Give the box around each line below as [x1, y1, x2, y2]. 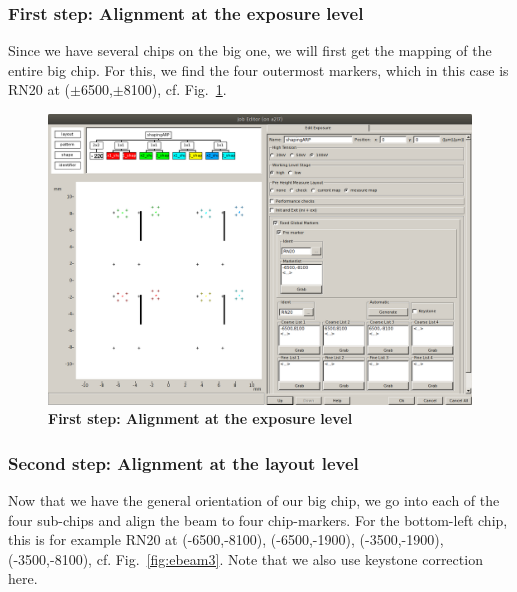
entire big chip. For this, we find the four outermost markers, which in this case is [8, 59, 509, 80]
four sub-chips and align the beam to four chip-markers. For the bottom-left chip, [8, 509, 508, 530]
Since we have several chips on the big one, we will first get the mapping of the [8, 40, 492, 61]
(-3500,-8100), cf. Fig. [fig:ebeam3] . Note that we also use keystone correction [8, 548, 483, 569]
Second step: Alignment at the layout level [8, 450, 359, 475]
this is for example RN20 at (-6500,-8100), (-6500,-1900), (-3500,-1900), [8, 529, 444, 550]
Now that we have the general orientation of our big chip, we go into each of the [8, 490, 500, 511]
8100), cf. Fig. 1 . [123, 79, 227, 100]
